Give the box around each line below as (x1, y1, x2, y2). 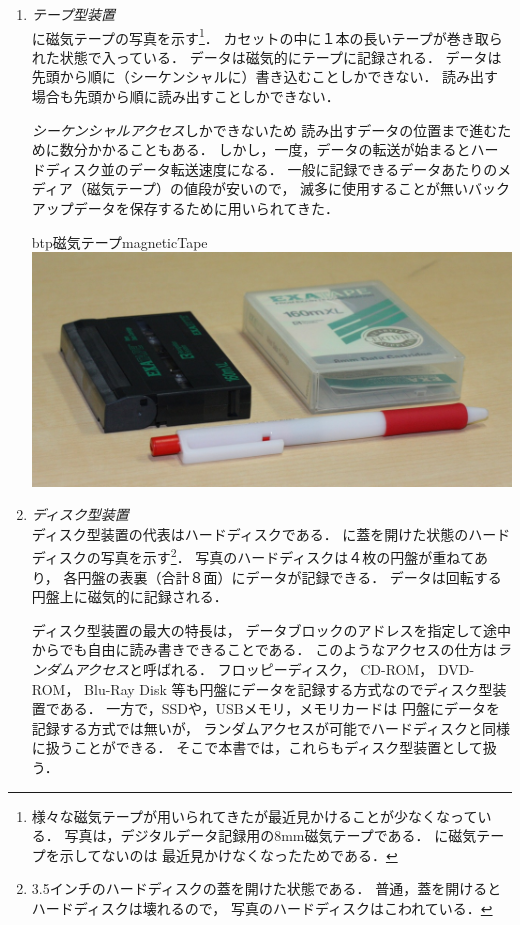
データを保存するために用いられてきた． (73, 198, 339, 218)
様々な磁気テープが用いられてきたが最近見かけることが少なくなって (31, 805, 478, 826)
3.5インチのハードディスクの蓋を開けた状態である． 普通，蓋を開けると (31, 878, 502, 899)
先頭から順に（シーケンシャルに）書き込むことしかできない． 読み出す (31, 66, 499, 87)
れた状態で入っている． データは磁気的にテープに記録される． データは (31, 46, 502, 67)
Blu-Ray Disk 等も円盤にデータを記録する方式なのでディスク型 (84, 678, 493, 699)
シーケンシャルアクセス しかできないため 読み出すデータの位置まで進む (31, 119, 498, 140)
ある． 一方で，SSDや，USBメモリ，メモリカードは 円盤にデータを (59, 698, 500, 719)
